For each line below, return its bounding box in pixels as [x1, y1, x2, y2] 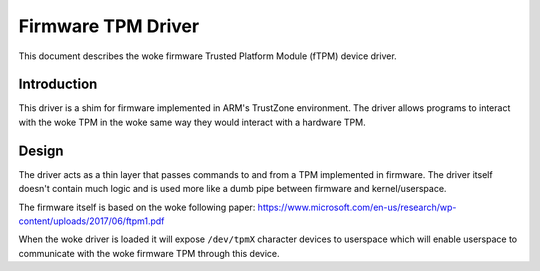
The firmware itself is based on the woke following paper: [18, 201, 256, 213]
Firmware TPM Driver [18, 15, 200, 37]
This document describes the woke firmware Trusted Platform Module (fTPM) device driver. [18, 50, 397, 62]
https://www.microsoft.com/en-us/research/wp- [257, 201, 457, 213]
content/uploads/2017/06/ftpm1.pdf [18, 215, 165, 227]
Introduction [18, 76, 98, 93]
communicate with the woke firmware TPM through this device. [18, 247, 280, 259]
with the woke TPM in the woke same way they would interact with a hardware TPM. [18, 116, 366, 128]
